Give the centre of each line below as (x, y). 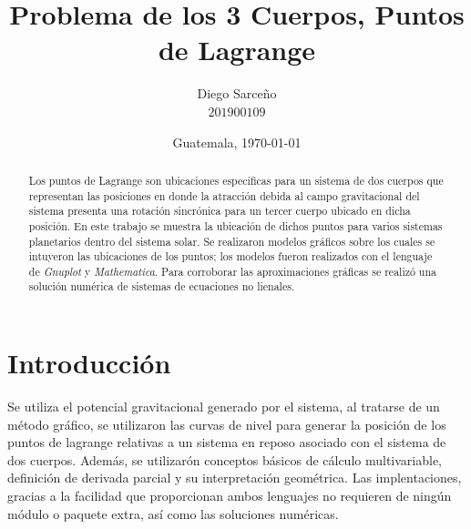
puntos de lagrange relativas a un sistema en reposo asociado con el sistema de (227, 442)
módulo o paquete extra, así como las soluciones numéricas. (173, 513)
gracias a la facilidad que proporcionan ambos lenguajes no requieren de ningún (230, 496)
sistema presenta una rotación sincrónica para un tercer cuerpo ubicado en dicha (220, 211)
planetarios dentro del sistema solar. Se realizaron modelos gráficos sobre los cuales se (232, 241)
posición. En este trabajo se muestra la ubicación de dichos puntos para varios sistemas (235, 225)
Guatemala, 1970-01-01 (237, 142)
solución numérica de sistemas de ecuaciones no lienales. (162, 286)
